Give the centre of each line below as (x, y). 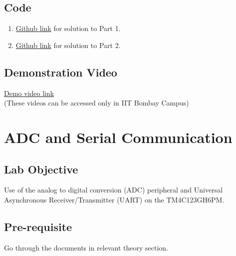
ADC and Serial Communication (118, 137)
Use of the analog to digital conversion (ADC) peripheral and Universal (114, 190)
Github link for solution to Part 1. (68, 28)
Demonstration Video (61, 72)
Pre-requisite (38, 226)
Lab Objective (41, 169)
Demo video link (29, 93)
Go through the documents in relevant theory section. (86, 247)
